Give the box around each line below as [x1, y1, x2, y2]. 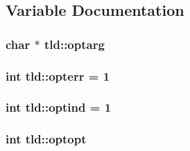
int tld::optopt [6, 130, 87, 148]
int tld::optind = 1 [6, 99, 112, 116]
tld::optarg [44, 35, 105, 52]
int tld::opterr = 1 [6, 67, 110, 84]
